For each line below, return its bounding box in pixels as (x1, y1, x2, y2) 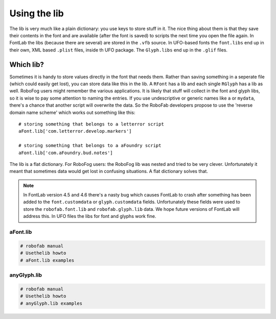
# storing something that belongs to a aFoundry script (18, 143, 162, 149)
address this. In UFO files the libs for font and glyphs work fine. (23, 213, 156, 219)
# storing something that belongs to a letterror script (18, 121, 165, 127)
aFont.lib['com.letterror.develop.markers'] (18, 128, 132, 134)
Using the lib (9, 8, 64, 19)
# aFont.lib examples (20, 257, 75, 263)
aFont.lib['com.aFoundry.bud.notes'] (18, 150, 113, 156)
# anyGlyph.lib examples (20, 300, 83, 306)
